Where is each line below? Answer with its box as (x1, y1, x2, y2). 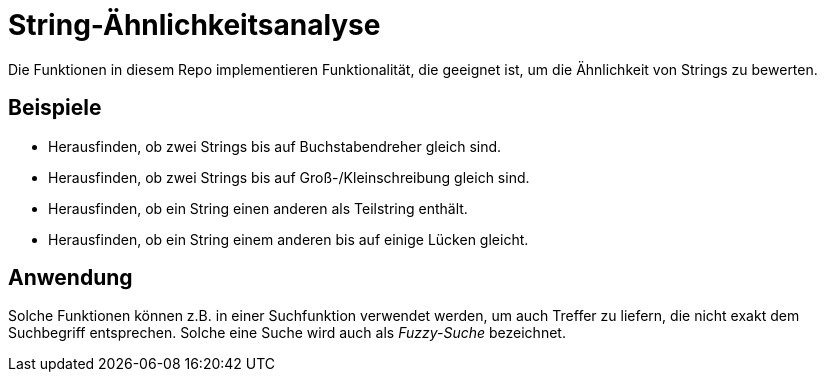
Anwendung (8, 265, 133, 291)
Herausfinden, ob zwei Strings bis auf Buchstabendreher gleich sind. (48, 137, 502, 155)
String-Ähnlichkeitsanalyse (8, 8, 381, 42)
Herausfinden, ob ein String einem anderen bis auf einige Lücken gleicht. (48, 230, 529, 248)
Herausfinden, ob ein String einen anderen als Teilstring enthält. (48, 199, 468, 217)
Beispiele (8, 95, 102, 121)
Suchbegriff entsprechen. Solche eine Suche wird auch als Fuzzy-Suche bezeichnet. (8, 324, 566, 342)
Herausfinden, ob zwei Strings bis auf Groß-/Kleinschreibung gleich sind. (48, 168, 530, 186)
